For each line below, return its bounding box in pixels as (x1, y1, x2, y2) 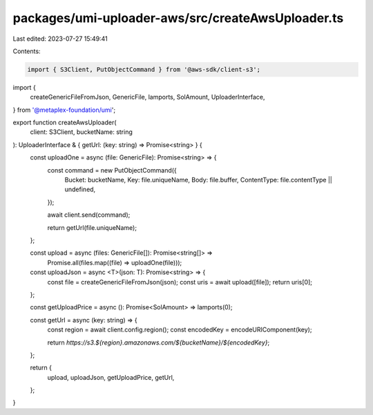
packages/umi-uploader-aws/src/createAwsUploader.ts (12, 10, 344, 26)
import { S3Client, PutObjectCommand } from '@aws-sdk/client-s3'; (27, 66, 261, 73)
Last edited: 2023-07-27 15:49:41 (12, 35, 108, 43)
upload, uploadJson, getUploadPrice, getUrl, (47, 373, 175, 381)
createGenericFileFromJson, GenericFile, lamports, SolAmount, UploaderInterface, (30, 93, 265, 102)
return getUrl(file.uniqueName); (47, 223, 137, 231)
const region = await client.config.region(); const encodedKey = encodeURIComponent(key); (47, 325, 312, 334)
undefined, (64, 185, 96, 193)
